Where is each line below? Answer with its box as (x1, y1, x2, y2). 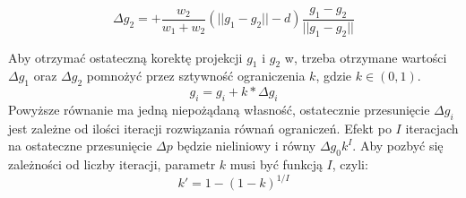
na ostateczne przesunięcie (8, 136, 152, 155)
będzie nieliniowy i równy (177, 136, 316, 155)
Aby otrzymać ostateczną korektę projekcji (8, 47, 243, 66)
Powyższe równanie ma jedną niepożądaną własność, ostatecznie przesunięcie (8, 100, 430, 119)
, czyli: (332, 155, 368, 174)
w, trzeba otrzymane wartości (284, 47, 447, 66)
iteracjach (405, 118, 459, 137)
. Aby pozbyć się (352, 136, 444, 155)
